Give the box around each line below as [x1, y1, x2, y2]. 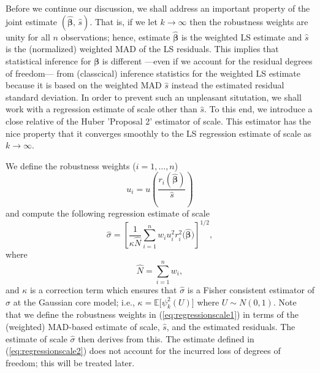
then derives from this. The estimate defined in [78, 332, 254, 345]
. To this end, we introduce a [204, 102, 313, 115]
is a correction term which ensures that [29, 283, 177, 296]
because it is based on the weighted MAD [6, 79, 162, 91]
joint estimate [6, 15, 58, 28]
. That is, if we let [90, 15, 158, 28]
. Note [273, 295, 297, 308]
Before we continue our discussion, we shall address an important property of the [6, 2, 310, 14]
